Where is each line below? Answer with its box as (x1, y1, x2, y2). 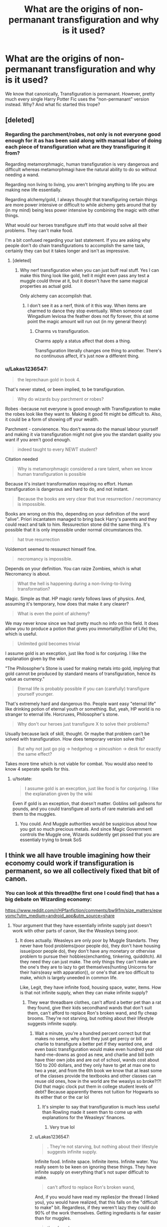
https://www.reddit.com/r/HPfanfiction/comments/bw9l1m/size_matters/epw (5, 907, 162, 913)
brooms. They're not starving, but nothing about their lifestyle (27, 1015, 154, 1021)
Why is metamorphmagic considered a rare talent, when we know (17, 465, 153, 471)
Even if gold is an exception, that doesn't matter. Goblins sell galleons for (12, 800, 163, 806)
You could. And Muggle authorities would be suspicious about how (19, 821, 158, 827)
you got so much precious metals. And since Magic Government (19, 826, 152, 832)
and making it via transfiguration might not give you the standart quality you (5, 431, 161, 437)
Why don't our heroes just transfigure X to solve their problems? (17, 721, 150, 727)
